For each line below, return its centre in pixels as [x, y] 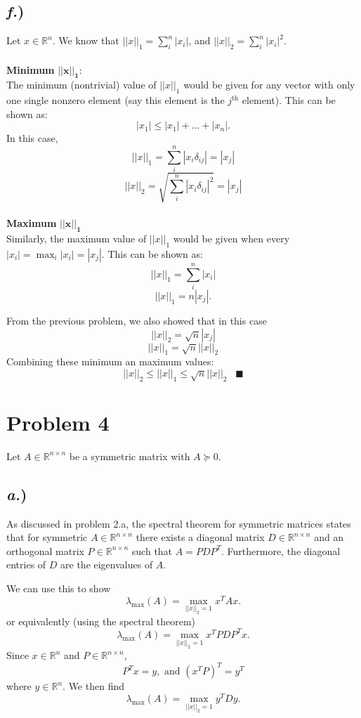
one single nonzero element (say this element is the [116, 100]
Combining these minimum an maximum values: [110, 361]
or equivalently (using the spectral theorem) [101, 621]
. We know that [86, 40]
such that [152, 550]
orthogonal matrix [45, 550]
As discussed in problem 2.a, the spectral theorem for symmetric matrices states [179, 523]
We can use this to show [59, 588]
